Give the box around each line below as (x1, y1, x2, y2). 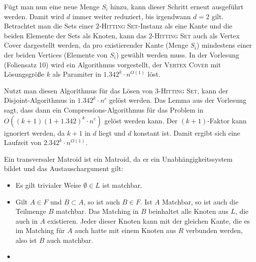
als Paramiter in (52, 69, 101, 79)
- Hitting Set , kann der (159, 85, 228, 95)
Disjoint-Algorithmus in (4, 95, 75, 105)
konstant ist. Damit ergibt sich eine (133, 127, 240, 138)
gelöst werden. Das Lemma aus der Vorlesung (109, 95, 247, 105)
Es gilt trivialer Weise (15, 179, 81, 190)
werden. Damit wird (4, 11, 64, 21)
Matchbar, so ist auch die (162, 196, 239, 206)
